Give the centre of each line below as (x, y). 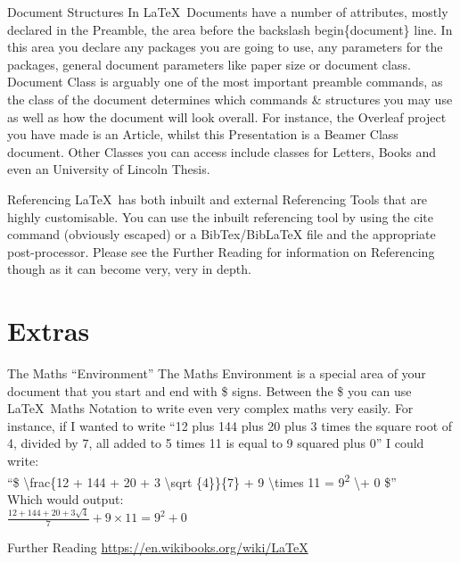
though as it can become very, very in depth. (129, 269)
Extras (49, 331)
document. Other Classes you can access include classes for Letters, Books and (222, 151)
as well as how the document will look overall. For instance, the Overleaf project (227, 116)
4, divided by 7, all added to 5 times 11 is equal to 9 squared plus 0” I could (216, 443)
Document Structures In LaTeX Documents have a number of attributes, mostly (228, 12)
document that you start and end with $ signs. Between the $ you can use (209, 390)
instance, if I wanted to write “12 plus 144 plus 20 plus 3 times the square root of (230, 425)
